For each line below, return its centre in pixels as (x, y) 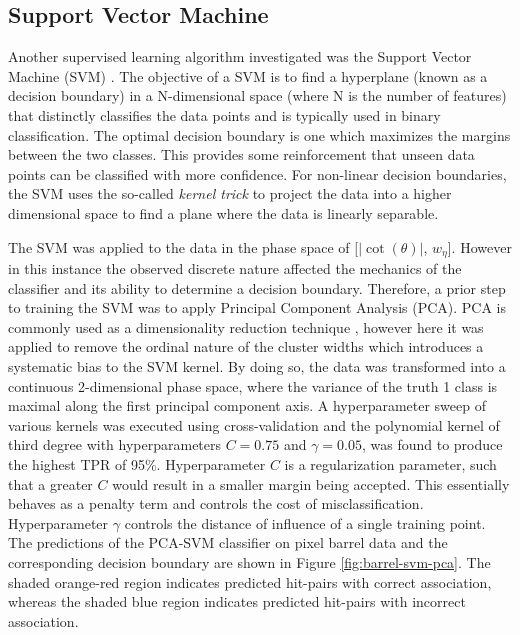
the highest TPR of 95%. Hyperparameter (137, 463)
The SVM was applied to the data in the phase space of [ (183, 246)
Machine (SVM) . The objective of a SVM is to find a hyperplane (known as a (248, 75)
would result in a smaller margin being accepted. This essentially (311, 483)
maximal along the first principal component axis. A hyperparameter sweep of (247, 405)
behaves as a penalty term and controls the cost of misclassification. (216, 503)
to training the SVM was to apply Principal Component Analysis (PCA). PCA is (257, 307)
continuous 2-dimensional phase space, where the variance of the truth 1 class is (253, 385)
